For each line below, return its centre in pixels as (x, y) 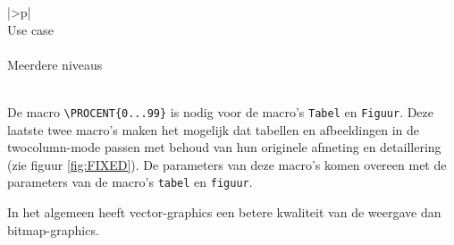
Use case (30, 29)
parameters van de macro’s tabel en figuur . (130, 182)
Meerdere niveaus (55, 64)
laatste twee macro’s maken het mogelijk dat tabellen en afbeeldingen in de (213, 129)
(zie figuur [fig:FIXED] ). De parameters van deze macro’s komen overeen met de (227, 164)
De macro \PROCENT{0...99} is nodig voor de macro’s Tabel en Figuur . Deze (221, 111)
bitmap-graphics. (53, 229)
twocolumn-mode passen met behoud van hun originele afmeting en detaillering (224, 147)
